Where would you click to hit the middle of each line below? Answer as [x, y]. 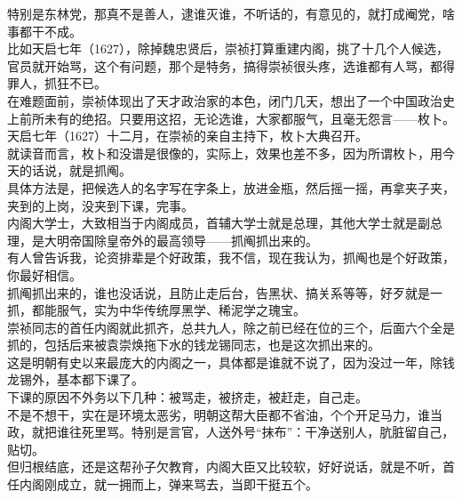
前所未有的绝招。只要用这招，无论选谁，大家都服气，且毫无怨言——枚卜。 [237, 118]
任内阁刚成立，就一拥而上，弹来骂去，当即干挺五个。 [163, 484]
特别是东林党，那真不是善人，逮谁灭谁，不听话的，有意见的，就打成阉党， [225, 13]
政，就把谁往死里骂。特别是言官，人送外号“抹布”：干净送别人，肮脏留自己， [231, 432]
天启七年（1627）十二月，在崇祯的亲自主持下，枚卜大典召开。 [187, 136]
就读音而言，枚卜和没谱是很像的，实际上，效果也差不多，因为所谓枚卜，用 [225, 153]
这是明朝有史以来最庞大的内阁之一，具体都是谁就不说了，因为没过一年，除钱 [231, 362]
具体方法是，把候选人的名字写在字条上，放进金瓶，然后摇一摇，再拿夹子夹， [231, 187]
